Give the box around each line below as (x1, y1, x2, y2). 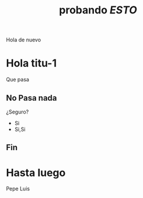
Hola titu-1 (6, 56, 57, 70)
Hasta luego (6, 166, 66, 179)
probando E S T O (59, 3, 137, 17)
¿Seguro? (6, 108, 29, 115)
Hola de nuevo (6, 36, 41, 44)
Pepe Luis (6, 185, 30, 192)
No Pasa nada (6, 93, 57, 102)
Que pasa (6, 76, 29, 83)
